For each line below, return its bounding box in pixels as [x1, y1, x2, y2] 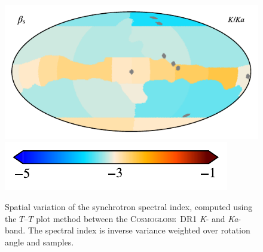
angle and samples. [5, 236, 74, 248]
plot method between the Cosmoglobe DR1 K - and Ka [36, 212, 238, 224]
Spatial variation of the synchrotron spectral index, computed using [5, 201, 253, 213]
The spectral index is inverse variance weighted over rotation [27, 224, 250, 236]
